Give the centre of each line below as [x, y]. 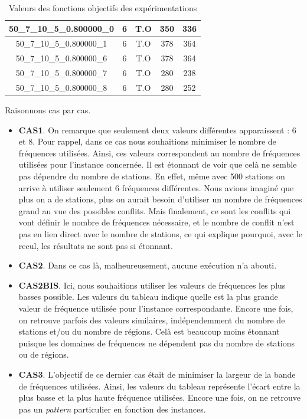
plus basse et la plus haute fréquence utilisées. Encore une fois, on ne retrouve [160, 397]
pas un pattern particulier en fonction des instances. [112, 409]
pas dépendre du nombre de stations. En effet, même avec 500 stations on [152, 176]
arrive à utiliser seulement [66, 187]
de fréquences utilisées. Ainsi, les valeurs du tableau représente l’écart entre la [159, 386]
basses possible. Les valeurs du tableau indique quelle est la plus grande [148, 297]
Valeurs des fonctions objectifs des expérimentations [103, 8]
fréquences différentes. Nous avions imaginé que [208, 187]
